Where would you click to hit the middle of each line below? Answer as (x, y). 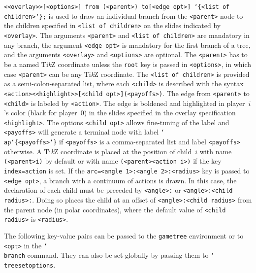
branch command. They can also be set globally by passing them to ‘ (109, 255)
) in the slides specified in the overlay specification (160, 113)
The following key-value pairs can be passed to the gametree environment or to (124, 235)
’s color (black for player (41, 113)
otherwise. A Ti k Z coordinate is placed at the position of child (98, 151)
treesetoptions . (30, 264)
